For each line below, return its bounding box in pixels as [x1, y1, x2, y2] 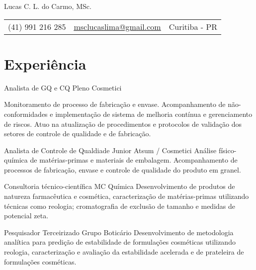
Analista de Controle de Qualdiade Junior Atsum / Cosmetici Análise [4, 145, 217, 155]
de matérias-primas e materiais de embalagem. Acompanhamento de [30, 155, 238, 165]
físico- [218, 145, 237, 155]
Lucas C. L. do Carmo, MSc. [4, 1, 91, 11]
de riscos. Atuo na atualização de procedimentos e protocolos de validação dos [4, 118, 242, 129]
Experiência [4, 53, 86, 74]
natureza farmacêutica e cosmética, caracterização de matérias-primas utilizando [4, 191, 249, 201]
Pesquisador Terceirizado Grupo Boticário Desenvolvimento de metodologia [4, 227, 234, 237]
